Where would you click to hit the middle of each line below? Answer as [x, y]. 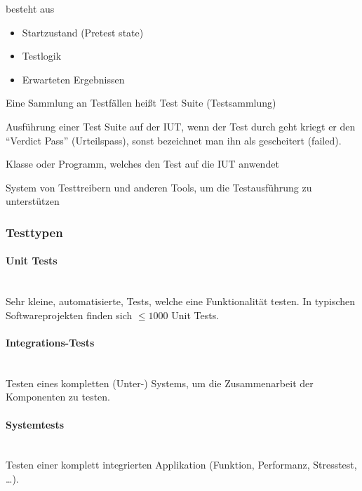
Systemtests [35, 424]
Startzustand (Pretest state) [83, 32]
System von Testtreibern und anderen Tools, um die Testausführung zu [159, 187]
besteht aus [30, 8]
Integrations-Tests [50, 342]
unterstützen [33, 201]
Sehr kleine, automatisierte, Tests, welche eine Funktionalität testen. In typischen [181, 301]
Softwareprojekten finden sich [69, 315]
